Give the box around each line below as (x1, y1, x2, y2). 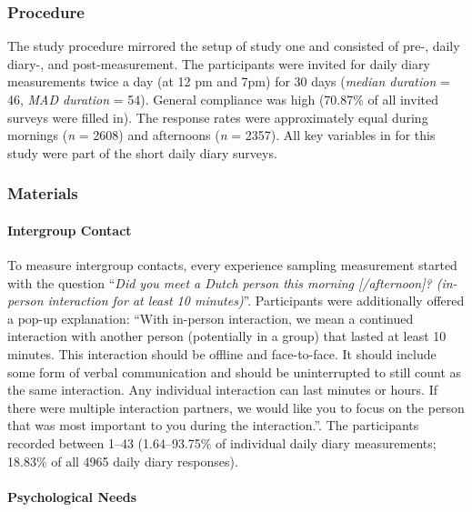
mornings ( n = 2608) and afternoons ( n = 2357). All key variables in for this (7, 125, 436, 145)
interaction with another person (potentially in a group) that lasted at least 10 (7, 326, 447, 346)
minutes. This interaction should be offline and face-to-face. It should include (7, 344, 437, 363)
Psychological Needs (7, 487, 137, 506)
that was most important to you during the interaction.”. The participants (7, 416, 419, 435)
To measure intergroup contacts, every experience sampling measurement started (7, 256, 457, 275)
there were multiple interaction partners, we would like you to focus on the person (7, 397, 465, 417)
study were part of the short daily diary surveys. (7, 143, 277, 162)
